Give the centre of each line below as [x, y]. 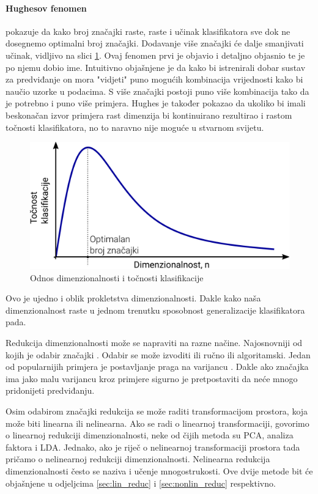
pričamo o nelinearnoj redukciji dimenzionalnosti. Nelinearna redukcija [138, 459]
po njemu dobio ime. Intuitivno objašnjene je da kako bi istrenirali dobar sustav [156, 67]
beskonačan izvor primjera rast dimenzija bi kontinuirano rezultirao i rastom [149, 115]
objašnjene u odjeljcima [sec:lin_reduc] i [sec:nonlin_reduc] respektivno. [141, 483]
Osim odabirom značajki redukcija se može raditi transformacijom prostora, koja [157, 411]
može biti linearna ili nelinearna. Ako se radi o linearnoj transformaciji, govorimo [157, 423]
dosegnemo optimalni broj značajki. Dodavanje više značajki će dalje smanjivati [155, 43]
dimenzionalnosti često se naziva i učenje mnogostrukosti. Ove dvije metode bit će [159, 470]
